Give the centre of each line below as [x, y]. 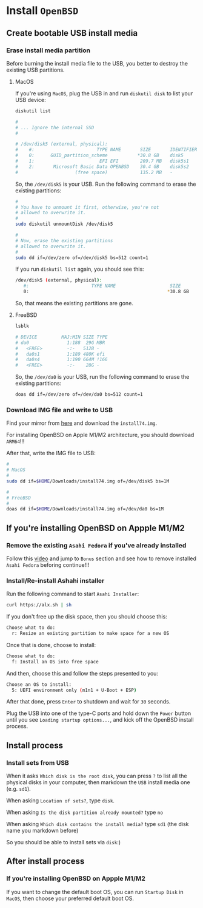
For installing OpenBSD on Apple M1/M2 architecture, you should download [100, 435]
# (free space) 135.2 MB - [94, 172]
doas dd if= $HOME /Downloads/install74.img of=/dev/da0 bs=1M [85, 509]
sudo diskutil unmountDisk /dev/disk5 [64, 224]
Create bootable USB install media [72, 33]
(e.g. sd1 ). [19, 789]
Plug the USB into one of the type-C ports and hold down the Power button [99, 713]
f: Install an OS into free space [55, 662]
